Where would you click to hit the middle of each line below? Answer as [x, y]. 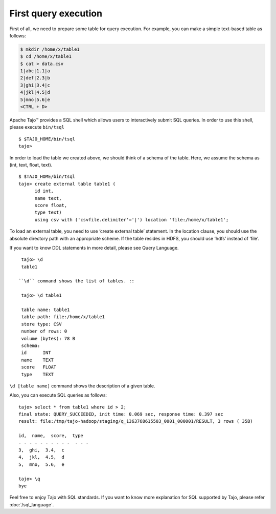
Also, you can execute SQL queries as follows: [58, 395]
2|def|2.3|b [35, 78]
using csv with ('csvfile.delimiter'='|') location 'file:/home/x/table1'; [132, 220]
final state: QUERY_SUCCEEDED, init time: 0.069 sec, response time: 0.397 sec [121, 414]
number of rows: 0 [44, 331]
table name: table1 [45, 310]
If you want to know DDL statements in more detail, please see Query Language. [94, 248]
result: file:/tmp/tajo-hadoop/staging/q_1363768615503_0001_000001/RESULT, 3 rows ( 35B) [136, 421]
